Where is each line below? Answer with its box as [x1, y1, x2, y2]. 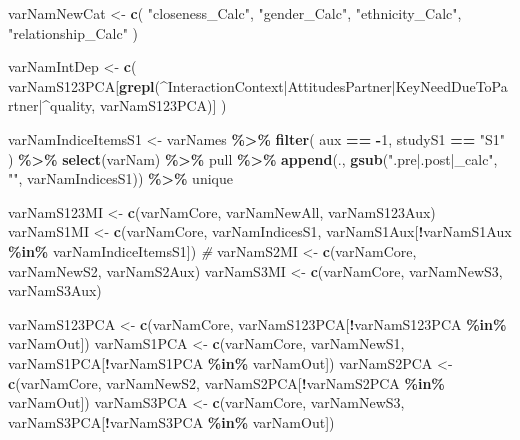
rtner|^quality [8, 95, 92, 116]
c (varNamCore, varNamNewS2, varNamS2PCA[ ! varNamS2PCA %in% [8, 372, 445, 393]
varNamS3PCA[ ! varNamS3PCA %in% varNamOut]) [8, 411, 335, 432]
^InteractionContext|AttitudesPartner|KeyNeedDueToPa [160, 75, 508, 96]
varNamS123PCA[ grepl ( [8, 75, 161, 96]
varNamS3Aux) [8, 280, 102, 301]
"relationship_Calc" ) [8, 22, 138, 43]
